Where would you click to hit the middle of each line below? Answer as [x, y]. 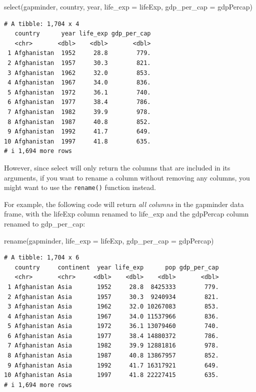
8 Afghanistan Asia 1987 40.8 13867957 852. [113, 356]
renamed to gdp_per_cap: [45, 223]
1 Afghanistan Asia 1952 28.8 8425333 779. [113, 287]
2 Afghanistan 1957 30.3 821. [79, 63]
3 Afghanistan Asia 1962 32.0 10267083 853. [113, 307]
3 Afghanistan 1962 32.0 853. [79, 73]
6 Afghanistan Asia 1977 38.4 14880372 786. [113, 336]
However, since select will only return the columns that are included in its [117, 167]
